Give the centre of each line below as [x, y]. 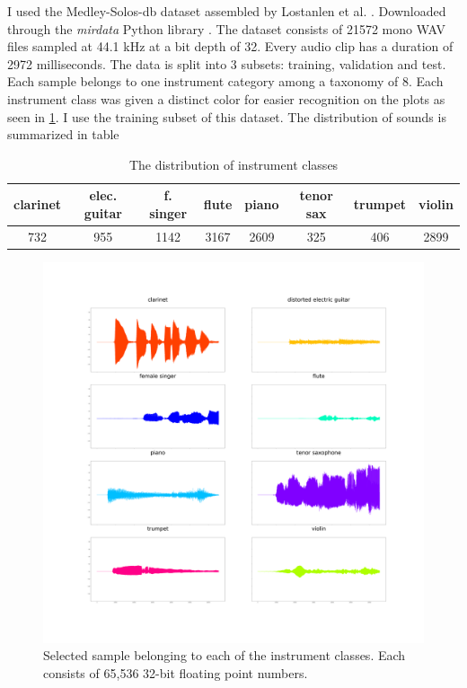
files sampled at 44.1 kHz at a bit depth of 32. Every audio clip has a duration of [230, 46]
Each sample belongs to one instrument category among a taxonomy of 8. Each [225, 81]
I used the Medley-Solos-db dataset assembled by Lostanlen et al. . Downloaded [227, 11]
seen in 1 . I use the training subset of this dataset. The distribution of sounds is [227, 116]
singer [168, 212]
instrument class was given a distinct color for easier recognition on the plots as [226, 98]
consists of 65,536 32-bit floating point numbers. [176, 673]
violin [436, 204]
